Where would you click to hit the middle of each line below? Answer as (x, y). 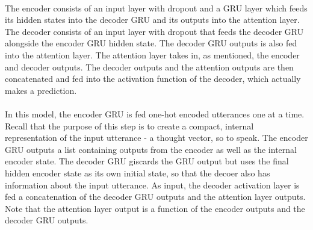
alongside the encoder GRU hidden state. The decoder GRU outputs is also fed (151, 43)
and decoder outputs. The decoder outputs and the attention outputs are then (149, 67)
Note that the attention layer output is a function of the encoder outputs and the (155, 208)
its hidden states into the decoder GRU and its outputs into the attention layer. (152, 20)
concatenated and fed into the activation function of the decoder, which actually (153, 79)
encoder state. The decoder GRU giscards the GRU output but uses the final (147, 161)
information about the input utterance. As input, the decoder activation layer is (152, 185)
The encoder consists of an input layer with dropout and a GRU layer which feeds (156, 8)
